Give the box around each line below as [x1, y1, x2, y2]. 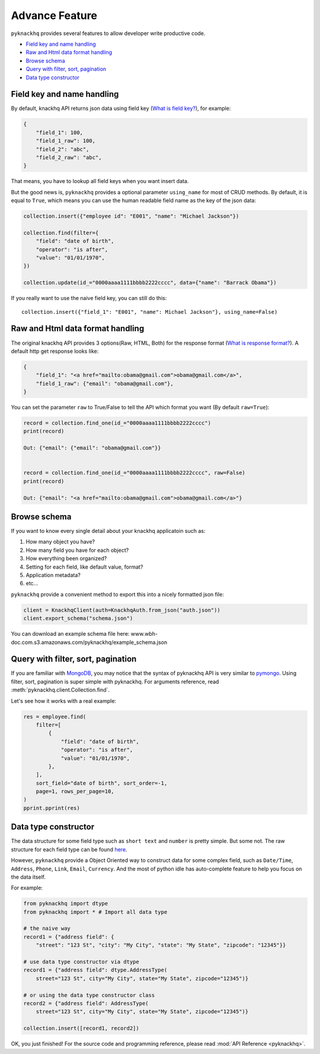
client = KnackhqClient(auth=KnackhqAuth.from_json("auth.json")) [23, 607, 220, 613]
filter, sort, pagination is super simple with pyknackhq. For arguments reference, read [11, 678, 219, 685]
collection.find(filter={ [23, 229, 99, 236]
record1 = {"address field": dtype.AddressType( [23, 967, 168, 974]
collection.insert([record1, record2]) [23, 1025, 139, 1032]
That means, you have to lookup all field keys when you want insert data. [11, 178, 189, 185]
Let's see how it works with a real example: [11, 697, 117, 704]
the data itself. [11, 873, 46, 881]
